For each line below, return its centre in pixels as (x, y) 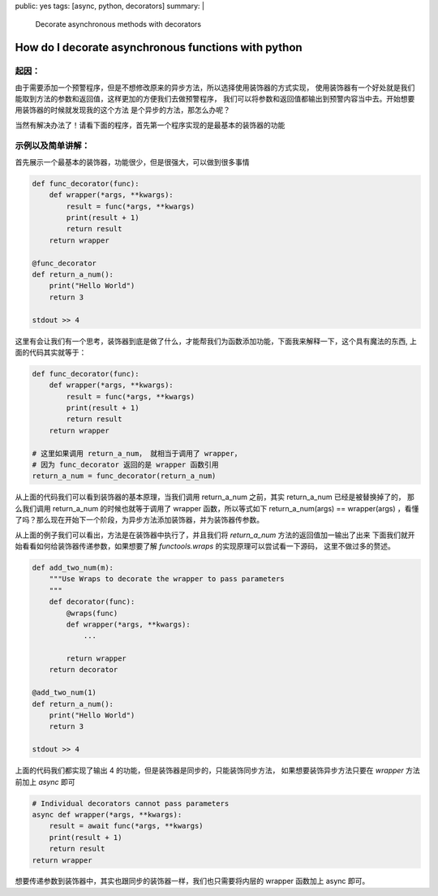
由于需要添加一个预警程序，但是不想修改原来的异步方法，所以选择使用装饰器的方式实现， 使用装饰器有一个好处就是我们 (215, 87)
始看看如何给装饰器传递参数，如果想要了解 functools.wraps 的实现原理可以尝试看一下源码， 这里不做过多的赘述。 (205, 546)
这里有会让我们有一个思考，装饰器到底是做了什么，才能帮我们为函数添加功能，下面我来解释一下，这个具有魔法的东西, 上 (216, 341)
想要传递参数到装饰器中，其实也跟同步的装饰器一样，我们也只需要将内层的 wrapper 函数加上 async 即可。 (192, 881)
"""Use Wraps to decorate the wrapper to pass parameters (167, 579)
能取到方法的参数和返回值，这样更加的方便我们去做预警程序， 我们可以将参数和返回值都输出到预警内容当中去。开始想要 (215, 98)
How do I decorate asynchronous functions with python (159, 47)
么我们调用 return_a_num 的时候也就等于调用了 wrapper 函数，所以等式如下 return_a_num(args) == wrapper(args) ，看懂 (217, 508)
